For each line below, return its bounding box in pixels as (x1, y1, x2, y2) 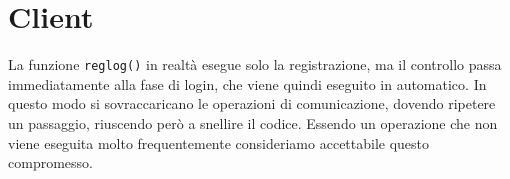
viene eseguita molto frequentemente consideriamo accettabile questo (8, 132, 430, 153)
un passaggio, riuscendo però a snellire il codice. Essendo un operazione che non (8, 112, 498, 133)
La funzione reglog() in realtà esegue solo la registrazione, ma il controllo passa (8, 54, 502, 75)
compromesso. (8, 152, 93, 173)
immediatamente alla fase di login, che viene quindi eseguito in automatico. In (8, 73, 487, 94)
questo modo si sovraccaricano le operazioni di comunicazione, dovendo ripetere (8, 93, 496, 114)
